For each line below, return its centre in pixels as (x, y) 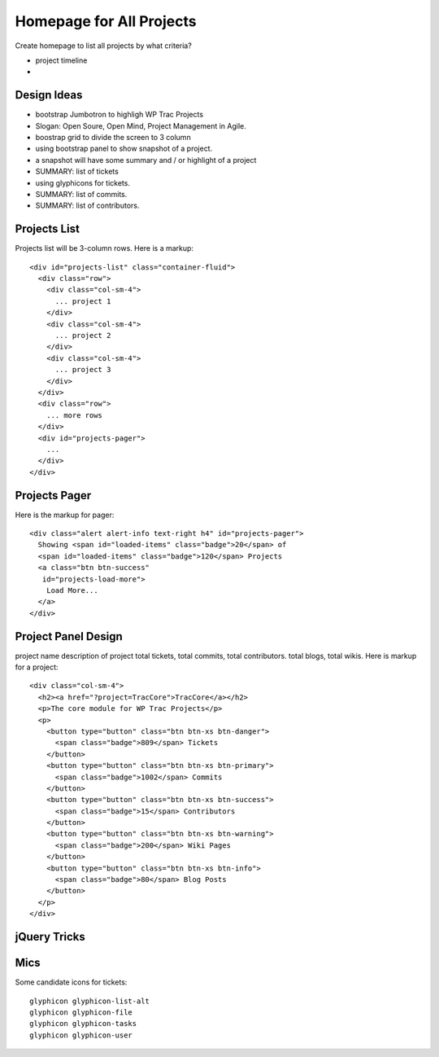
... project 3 (83, 370)
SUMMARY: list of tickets (77, 172)
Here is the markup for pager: (65, 515)
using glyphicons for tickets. (83, 182)
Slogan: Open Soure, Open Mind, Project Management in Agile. (141, 125)
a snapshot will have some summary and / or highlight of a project (146, 160)
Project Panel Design (69, 636)
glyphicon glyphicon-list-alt (90, 1001)
